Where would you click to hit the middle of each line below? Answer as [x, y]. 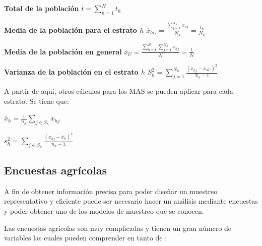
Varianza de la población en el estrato [71, 72]
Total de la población [42, 8]
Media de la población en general [63, 51]
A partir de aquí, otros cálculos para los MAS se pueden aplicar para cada [119, 91]
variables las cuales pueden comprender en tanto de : [86, 238]
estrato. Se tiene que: [37, 101]
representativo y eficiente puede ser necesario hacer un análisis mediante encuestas [131, 201]
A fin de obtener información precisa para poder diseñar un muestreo [111, 191]
